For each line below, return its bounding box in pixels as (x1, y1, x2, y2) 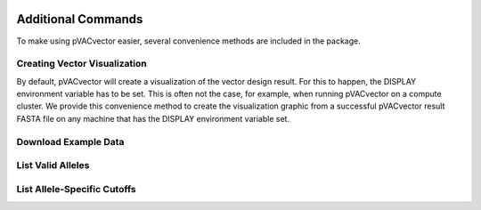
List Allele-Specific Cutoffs (16, 182, 137, 195)
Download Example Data (16, 135, 125, 148)
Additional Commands (16, 12, 143, 27)
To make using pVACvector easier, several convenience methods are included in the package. (16, 36, 361, 46)
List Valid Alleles (16, 159, 90, 172)
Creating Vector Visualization (16, 58, 147, 70)
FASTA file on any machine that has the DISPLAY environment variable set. (16, 113, 289, 124)
